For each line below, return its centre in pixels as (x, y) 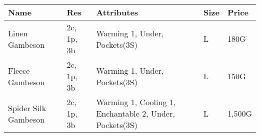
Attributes (117, 12)
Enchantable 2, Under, (135, 113)
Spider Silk (27, 108)
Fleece (19, 70)
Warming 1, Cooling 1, (136, 102)
